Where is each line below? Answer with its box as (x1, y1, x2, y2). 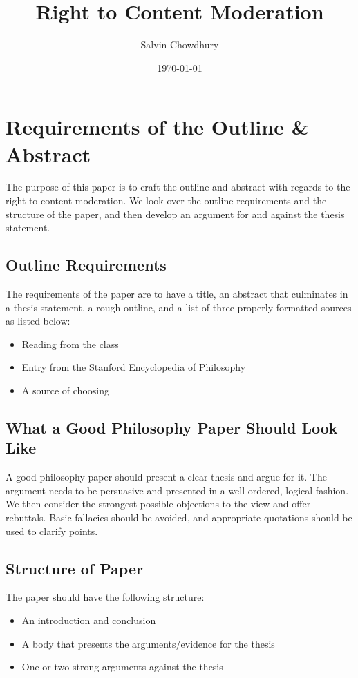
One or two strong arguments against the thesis (21, 659, 223, 674)
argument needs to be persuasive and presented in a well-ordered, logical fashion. (6, 483, 349, 497)
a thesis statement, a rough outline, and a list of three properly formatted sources (6, 300, 352, 314)
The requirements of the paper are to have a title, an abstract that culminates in (6, 287, 348, 301)
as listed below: (6, 313, 70, 328)
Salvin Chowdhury (140, 37, 219, 52)
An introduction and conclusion (21, 612, 156, 627)
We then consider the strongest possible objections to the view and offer (6, 496, 311, 511)
